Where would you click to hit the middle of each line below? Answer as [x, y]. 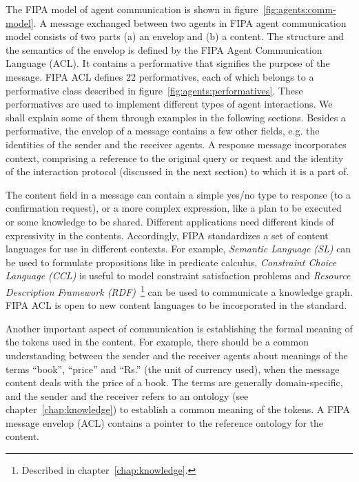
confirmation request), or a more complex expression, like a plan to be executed [174, 208]
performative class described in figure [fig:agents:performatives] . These [154, 90]
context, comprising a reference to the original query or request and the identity [175, 158]
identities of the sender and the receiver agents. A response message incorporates [176, 144]
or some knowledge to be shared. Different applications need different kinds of [170, 221]
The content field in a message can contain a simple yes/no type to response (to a [178, 194]
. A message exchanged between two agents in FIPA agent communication [190, 22]
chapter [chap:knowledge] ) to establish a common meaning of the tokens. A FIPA [178, 409]
